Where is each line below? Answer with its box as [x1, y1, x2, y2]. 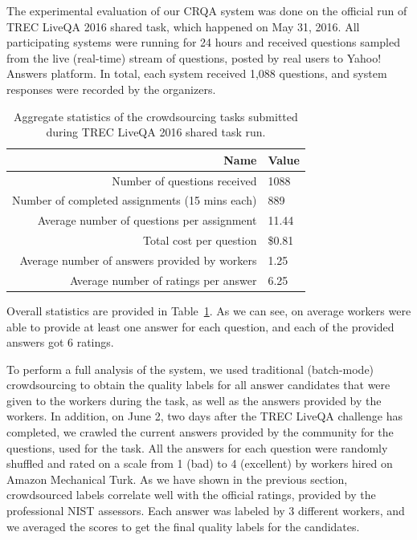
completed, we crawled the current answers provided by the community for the [6, 424, 394, 441]
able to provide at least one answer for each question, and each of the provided [6, 318, 395, 335]
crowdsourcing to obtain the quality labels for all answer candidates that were [6, 376, 390, 393]
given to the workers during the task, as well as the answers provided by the [6, 392, 382, 408]
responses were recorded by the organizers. [6, 80, 216, 97]
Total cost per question [143, 232, 257, 249]
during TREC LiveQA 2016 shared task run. [46, 124, 266, 140]
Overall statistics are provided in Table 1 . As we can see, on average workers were [6, 302, 411, 319]
